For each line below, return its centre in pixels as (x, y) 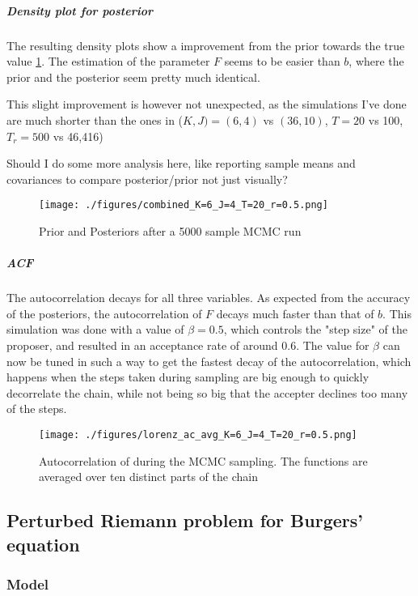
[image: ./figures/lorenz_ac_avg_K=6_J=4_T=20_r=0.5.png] (198, 434)
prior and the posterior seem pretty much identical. (133, 77)
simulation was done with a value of (95, 329)
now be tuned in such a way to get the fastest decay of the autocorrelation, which (209, 361)
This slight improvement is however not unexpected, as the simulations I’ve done (207, 104)
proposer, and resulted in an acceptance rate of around (142, 345)
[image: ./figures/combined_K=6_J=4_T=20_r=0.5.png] (184, 205)
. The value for (333, 345)
